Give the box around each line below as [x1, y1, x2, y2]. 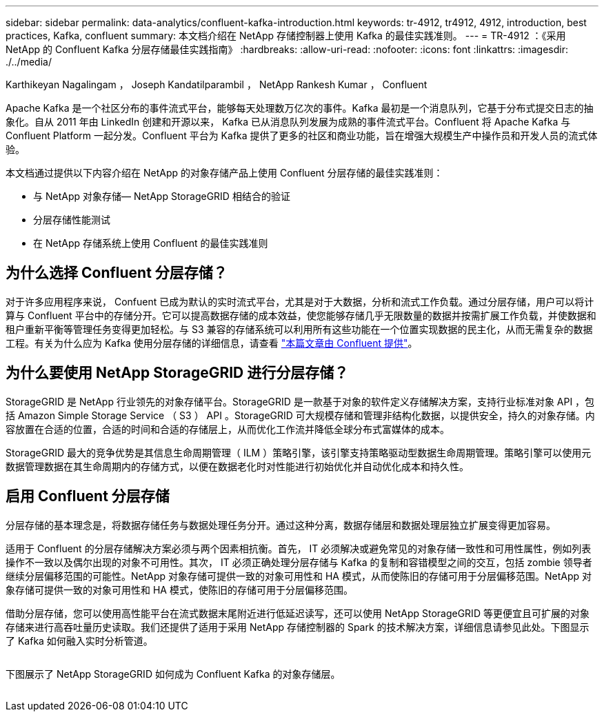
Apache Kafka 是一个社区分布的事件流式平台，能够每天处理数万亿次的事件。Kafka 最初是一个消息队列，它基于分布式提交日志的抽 [6, 102, 594, 114]
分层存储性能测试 [33, 214, 110, 225]
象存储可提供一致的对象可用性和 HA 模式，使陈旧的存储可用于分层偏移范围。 [6, 583, 353, 596]
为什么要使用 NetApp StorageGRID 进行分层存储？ [6, 364, 349, 382]
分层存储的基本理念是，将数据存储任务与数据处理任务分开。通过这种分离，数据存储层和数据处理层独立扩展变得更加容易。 [6, 518, 556, 531]
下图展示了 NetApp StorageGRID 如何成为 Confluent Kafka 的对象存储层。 [6, 667, 341, 680]
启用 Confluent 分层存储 [6, 487, 170, 505]
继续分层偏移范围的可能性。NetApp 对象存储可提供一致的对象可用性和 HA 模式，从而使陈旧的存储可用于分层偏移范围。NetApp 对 [6, 569, 592, 582]
